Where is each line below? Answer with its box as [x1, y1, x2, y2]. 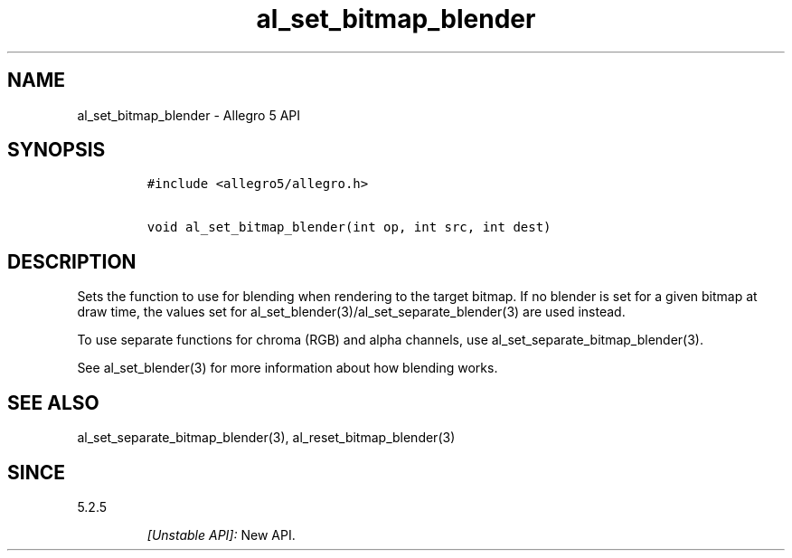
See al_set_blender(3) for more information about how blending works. [77, 360, 498, 376]
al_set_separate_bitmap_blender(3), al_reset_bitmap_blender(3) [77, 430, 456, 446]
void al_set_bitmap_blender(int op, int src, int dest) [146, 220, 552, 235]
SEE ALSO [7, 391, 99, 414]
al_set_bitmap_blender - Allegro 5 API [77, 107, 300, 123]
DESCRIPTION [7, 250, 137, 273]
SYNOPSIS [7, 138, 106, 162]
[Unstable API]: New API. [146, 526, 296, 543]
